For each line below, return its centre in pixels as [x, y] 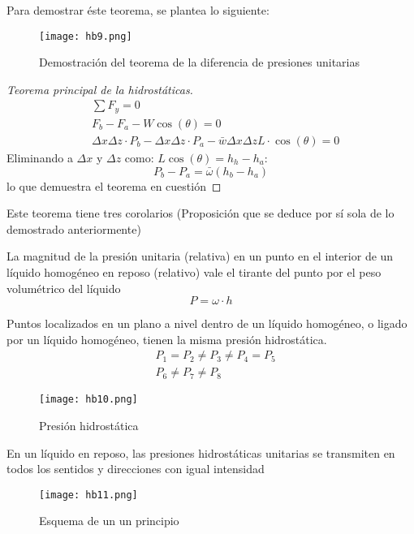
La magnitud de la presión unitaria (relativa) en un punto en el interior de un [200, 256]
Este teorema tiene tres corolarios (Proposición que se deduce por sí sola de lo [201, 213]
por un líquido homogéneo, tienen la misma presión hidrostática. [167, 339]
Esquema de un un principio [109, 521]
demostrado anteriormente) [74, 228]
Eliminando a [40, 157]
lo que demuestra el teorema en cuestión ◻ [114, 185]
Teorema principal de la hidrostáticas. [100, 89]
